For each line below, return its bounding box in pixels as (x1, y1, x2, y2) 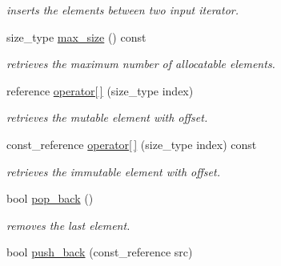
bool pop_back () (6, 190, 94, 207)
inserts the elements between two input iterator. (6, 2, 239, 18)
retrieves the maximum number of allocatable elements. (6, 55, 275, 72)
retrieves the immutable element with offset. (6, 163, 220, 179)
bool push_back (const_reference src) (6, 244, 193, 260)
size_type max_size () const (6, 28, 147, 45)
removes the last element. (6, 216, 130, 233)
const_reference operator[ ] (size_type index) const (6, 135, 257, 152)
